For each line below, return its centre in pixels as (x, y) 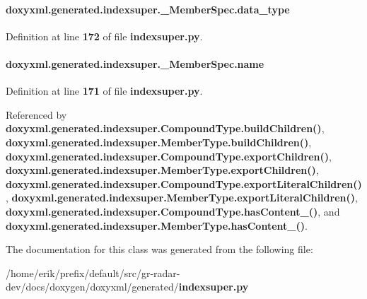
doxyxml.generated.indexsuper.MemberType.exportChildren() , (162, 170)
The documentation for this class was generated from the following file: (159, 249)
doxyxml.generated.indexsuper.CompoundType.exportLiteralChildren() (184, 183)
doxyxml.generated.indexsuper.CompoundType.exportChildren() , (169, 156)
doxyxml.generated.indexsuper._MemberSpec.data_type (148, 9)
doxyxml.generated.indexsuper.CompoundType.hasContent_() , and (173, 211)
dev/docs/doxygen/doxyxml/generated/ (92, 287)
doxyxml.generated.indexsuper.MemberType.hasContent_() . (157, 225)
